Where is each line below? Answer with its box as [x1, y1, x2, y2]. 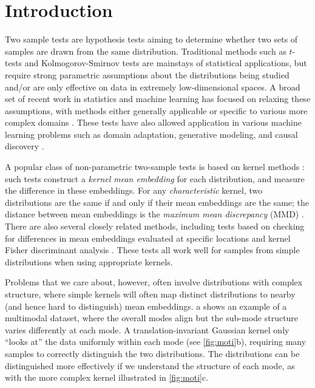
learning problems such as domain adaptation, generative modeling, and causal [5, 128, 298, 140]
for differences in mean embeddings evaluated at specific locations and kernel [5, 231, 291, 244]
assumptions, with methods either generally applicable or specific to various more [5, 104, 308, 117]
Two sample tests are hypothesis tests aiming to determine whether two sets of [5, 33, 298, 46]
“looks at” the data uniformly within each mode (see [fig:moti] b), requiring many [5, 335, 307, 348]
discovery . [5, 140, 44, 152]
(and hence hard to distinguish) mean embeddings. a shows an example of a [5, 299, 287, 312]
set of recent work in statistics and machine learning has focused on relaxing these [5, 92, 311, 105]
